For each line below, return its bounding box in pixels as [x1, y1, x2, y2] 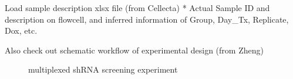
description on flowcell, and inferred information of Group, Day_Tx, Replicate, [5, 13, 289, 25]
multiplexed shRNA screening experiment [28, 63, 178, 76]
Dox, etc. [5, 24, 38, 37]
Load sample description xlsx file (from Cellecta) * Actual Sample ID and [5, 2, 270, 13]
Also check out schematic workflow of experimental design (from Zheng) [5, 44, 264, 56]
